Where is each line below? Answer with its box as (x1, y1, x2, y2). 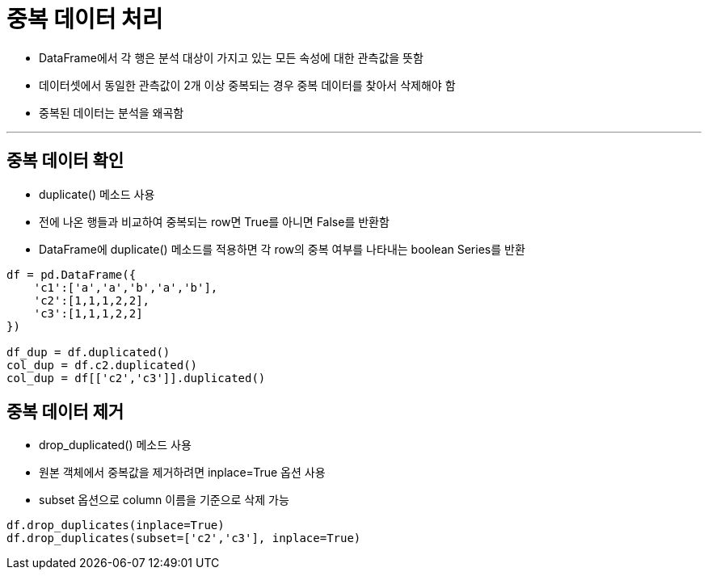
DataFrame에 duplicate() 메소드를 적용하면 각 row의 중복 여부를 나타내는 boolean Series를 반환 (39, 242, 525, 256)
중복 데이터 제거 (6, 402, 124, 423)
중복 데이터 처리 (6, 6, 163, 33)
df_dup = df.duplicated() (6, 345, 171, 359)
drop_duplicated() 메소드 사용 (39, 438, 192, 452)
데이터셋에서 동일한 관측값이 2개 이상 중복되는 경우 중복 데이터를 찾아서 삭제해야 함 (39, 78, 456, 92)
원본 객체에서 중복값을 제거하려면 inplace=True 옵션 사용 (39, 465, 326, 480)
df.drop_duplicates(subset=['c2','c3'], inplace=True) (6, 532, 361, 545)
